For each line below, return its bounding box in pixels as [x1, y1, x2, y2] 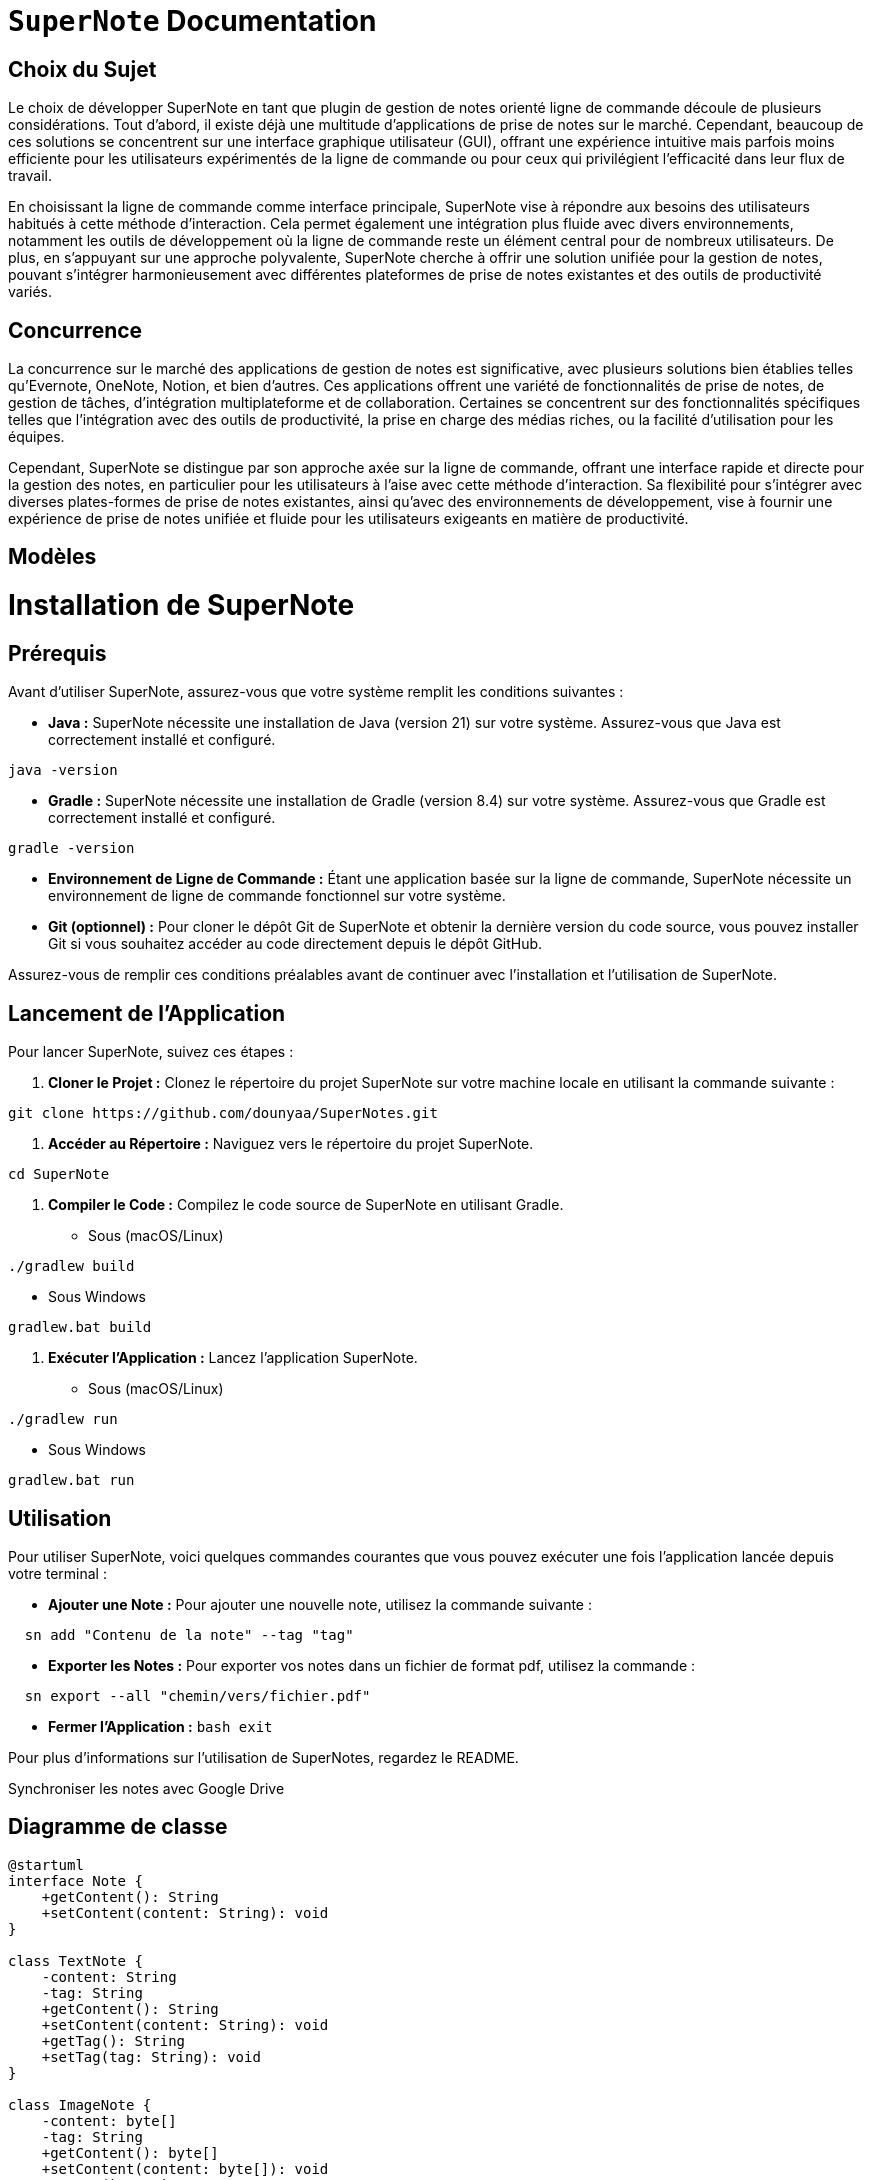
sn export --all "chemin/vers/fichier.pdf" [24, 1688, 371, 1705]
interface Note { [8, 1872, 143, 1889]
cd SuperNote [8, 1166, 110, 1183]
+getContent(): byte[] [41, 2144, 219, 2161]
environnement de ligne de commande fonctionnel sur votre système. [48, 887, 506, 905]
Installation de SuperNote [8, 588, 355, 623]
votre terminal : [8, 1565, 107, 1583]
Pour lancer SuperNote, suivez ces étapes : [8, 1043, 294, 1061]
